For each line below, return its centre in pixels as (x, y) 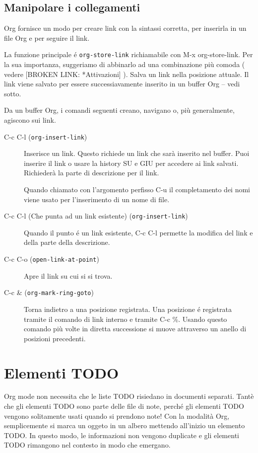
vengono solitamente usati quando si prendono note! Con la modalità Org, (117, 415)
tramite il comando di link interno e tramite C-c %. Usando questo (126, 319)
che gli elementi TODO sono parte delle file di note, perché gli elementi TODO (124, 406)
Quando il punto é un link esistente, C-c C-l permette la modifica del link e (138, 232)
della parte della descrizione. (67, 242)
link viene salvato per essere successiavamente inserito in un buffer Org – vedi (122, 84)
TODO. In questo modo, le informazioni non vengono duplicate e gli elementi (122, 435)
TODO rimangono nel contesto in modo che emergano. (87, 445)
